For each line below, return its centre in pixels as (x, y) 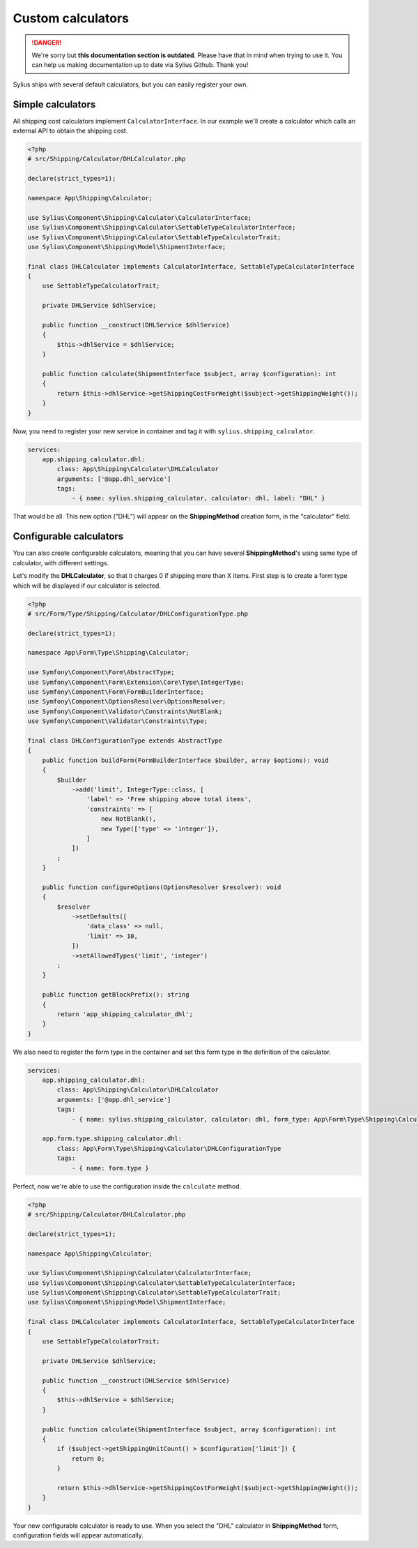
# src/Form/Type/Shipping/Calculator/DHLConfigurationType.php (138, 613)
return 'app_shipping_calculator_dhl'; (125, 1014)
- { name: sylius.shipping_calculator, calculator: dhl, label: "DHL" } (198, 498)
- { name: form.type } (110, 1168)
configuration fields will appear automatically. (78, 1535)
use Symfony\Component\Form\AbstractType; (101, 672)
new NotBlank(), (129, 819)
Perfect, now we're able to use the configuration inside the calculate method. (127, 1186)
